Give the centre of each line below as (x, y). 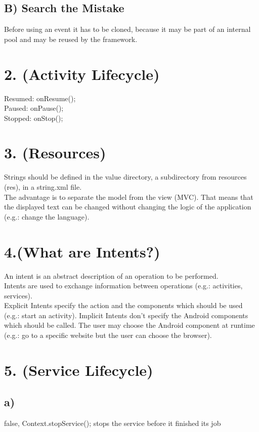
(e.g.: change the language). (47, 216)
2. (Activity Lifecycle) (82, 74)
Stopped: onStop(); (34, 118)
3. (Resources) (55, 153)
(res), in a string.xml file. (43, 187)
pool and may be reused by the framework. (71, 39)
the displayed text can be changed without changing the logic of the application (128, 207)
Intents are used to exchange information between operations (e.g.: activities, (123, 286)
